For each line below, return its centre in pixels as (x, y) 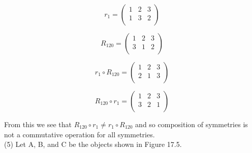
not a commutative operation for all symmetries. (80, 134)
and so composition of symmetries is (192, 124)
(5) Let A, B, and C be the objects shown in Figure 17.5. (93, 144)
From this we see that (38, 124)
